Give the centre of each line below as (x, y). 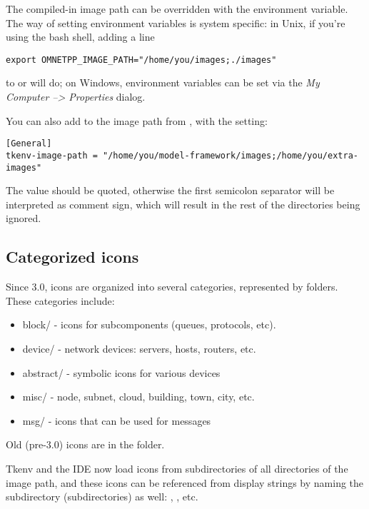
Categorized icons (72, 257)
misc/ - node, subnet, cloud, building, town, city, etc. (138, 397)
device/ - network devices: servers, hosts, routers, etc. (139, 348)
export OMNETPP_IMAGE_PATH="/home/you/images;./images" (141, 60)
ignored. (24, 218)
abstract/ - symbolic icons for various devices (121, 372)
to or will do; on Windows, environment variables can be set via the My (163, 82)
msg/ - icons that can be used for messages (117, 420)
